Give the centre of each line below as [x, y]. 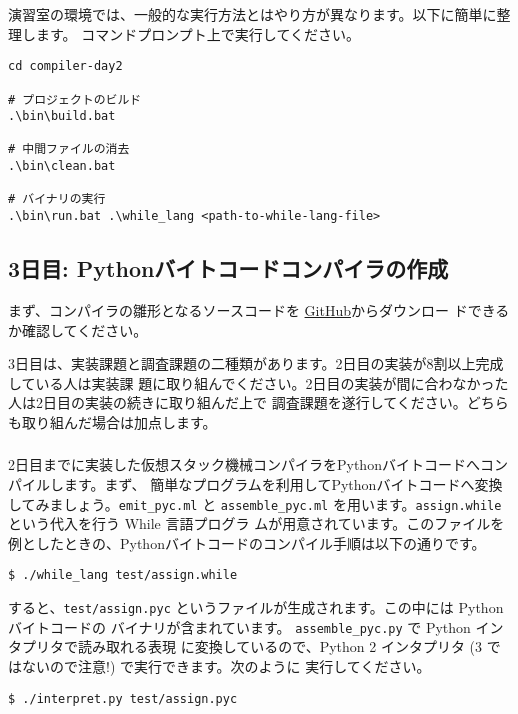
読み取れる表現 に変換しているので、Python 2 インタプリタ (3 [280, 646]
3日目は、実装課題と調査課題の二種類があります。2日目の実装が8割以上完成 [256, 363]
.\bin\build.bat [62, 116]
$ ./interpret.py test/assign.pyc [123, 698]
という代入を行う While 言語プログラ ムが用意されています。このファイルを [256, 523]
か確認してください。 [78, 329]
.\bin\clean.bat [62, 166]
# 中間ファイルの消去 [69, 149]
